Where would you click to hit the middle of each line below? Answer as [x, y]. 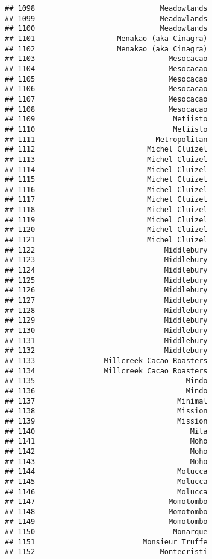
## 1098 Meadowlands [106, 8]
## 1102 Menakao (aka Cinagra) [106, 49]
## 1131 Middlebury [106, 341]
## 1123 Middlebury [106, 260]
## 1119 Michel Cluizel [106, 220]
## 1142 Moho [106, 451]
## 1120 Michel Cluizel [106, 230]
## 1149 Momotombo [106, 522]
